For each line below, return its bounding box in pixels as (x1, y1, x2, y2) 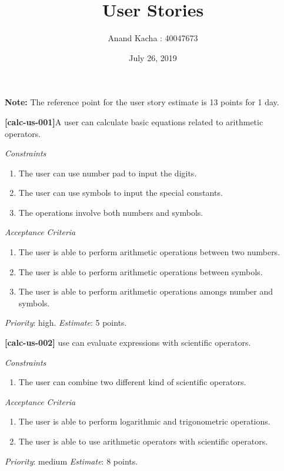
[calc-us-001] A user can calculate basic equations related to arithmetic (5, 115, 263, 128)
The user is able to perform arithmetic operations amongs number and (18, 285, 273, 298)
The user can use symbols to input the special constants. (18, 186, 223, 199)
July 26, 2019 (129, 51, 177, 64)
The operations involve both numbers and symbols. (18, 206, 203, 218)
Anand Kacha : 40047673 (108, 32, 198, 44)
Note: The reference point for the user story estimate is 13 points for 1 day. (5, 96, 279, 108)
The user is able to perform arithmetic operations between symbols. (18, 265, 263, 278)
